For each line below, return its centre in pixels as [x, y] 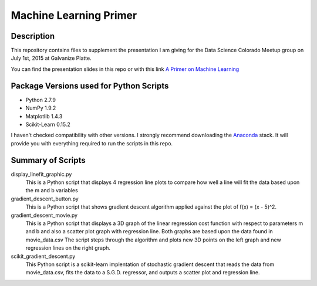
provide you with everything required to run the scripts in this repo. [92, 143]
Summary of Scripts [48, 160]
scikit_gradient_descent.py [43, 256]
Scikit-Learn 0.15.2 [48, 124]
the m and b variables [52, 190]
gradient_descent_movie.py [44, 215]
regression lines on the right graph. [68, 248]
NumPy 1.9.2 [41, 108]
